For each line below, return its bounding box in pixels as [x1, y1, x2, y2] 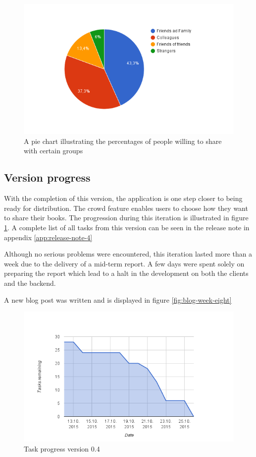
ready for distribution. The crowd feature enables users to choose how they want [4, 202, 248, 213]
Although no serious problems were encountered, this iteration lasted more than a [4, 249, 253, 259]
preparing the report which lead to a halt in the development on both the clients [4, 268, 249, 278]
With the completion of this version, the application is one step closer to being [4, 193, 243, 203]
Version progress [4, 170, 91, 185]
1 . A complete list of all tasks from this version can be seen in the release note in [4, 222, 250, 232]
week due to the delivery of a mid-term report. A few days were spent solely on [4, 258, 245, 268]
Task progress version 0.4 [24, 443, 100, 454]
